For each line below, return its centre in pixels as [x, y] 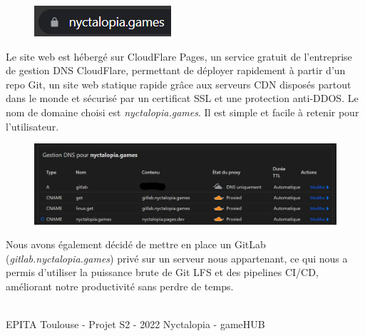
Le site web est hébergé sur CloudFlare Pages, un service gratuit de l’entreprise [179, 56]
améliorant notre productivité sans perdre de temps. [120, 286]
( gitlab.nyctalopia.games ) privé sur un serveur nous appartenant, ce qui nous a [177, 258]
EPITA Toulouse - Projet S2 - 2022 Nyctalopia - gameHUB [135, 324]
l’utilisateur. [32, 126]
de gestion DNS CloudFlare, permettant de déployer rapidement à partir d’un [176, 70]
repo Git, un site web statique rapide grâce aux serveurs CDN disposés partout [179, 84]
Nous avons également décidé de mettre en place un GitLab [136, 244]
